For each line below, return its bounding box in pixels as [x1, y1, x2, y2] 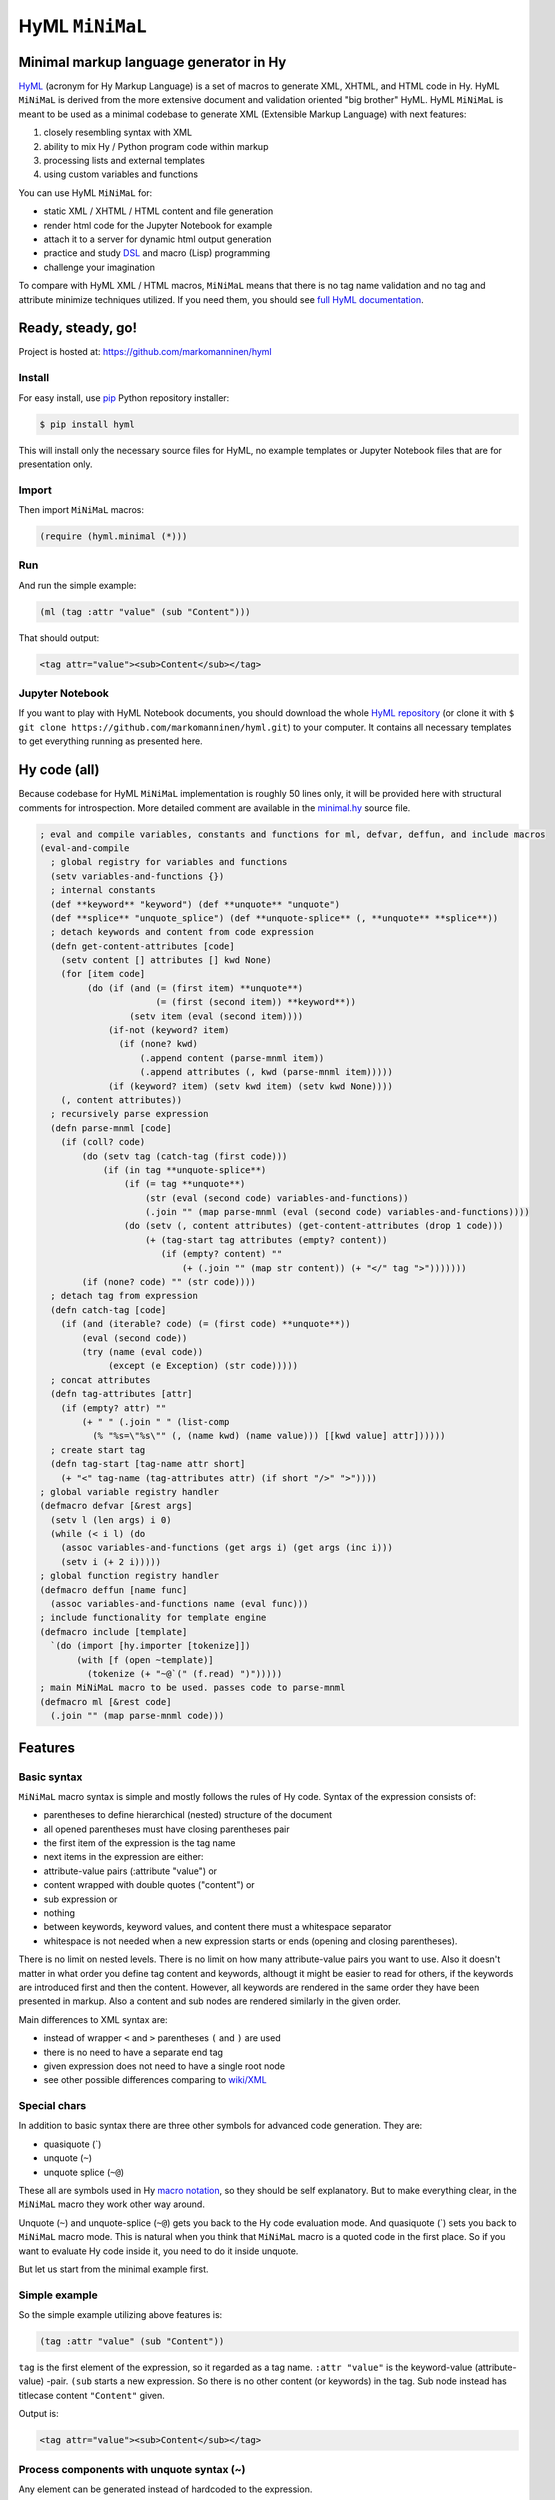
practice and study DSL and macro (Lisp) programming [43, 247, 271, 259]
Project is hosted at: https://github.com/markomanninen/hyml [18, 346, 272, 358]
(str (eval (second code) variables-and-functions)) [145, 1192, 409, 1204]
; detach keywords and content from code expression [50, 926, 314, 938]
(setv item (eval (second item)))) [128, 1010, 304, 1022]
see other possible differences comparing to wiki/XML [43, 2074, 267, 2086]
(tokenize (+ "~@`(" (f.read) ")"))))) [86, 1668, 283, 1679]
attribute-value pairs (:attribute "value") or [43, 1865, 218, 1877]
